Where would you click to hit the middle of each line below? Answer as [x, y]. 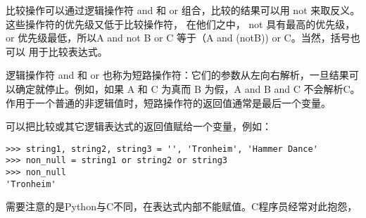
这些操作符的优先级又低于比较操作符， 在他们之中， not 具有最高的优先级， [181, 24]
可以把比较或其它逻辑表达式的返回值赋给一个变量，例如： [139, 126]
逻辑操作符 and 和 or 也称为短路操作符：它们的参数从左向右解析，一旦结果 [177, 75]
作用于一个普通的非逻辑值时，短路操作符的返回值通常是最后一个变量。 [168, 102]
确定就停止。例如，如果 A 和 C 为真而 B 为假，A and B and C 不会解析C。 [188, 88]
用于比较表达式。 [68, 51]
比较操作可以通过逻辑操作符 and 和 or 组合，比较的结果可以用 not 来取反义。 [183, 10]
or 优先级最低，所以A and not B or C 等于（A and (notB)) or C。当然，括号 [178, 38]
